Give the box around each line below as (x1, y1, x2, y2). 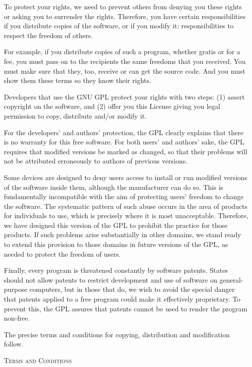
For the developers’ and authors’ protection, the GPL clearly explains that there (4, 127, 244, 137)
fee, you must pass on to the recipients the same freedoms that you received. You (4, 56, 246, 66)
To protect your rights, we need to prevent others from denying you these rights (4, 1, 242, 11)
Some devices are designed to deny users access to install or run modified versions (4, 172, 248, 182)
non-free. (4, 313, 30, 323)
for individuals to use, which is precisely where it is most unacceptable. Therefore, (4, 210, 249, 221)
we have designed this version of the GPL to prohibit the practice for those (4, 220, 228, 230)
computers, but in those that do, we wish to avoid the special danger (29, 284, 235, 294)
